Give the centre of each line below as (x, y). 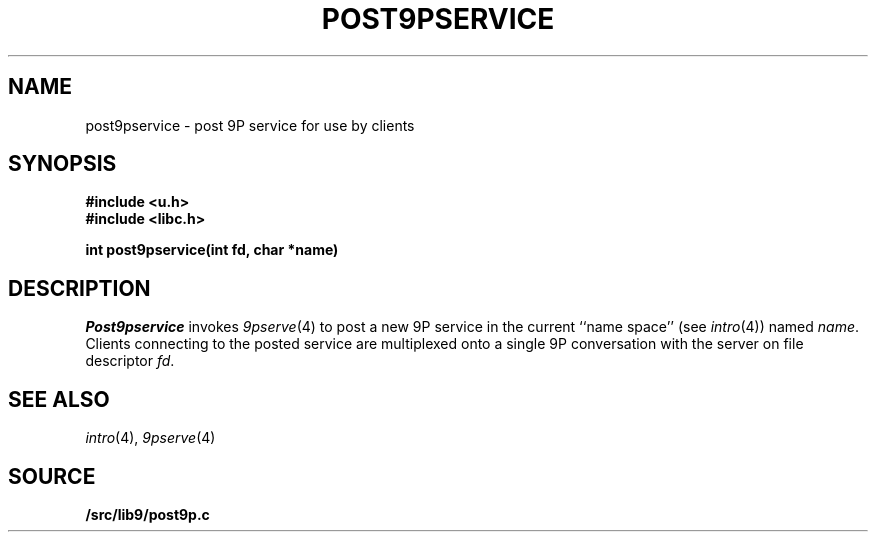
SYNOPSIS (62, 164)
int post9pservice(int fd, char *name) (212, 250)
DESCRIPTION (79, 288)
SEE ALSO (59, 399)
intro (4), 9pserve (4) (150, 438)
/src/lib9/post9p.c (147, 514)
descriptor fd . (130, 361)
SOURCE (52, 476)
